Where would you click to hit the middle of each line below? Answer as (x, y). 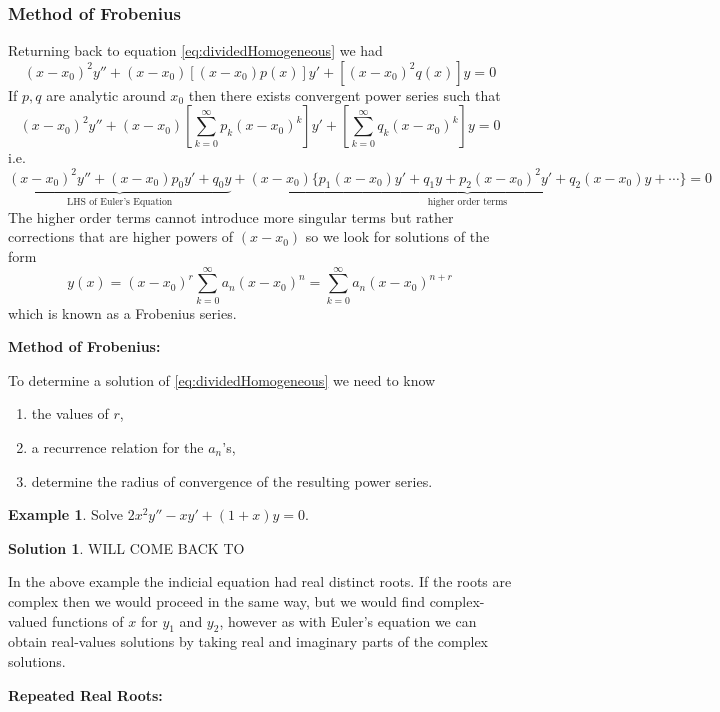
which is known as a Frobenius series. (122, 312)
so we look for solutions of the (397, 236)
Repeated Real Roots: (85, 694)
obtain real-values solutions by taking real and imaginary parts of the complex (248, 641)
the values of (70, 413)
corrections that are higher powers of (121, 236)
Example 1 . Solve (65, 514)
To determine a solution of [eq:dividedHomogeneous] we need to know (222, 379)
